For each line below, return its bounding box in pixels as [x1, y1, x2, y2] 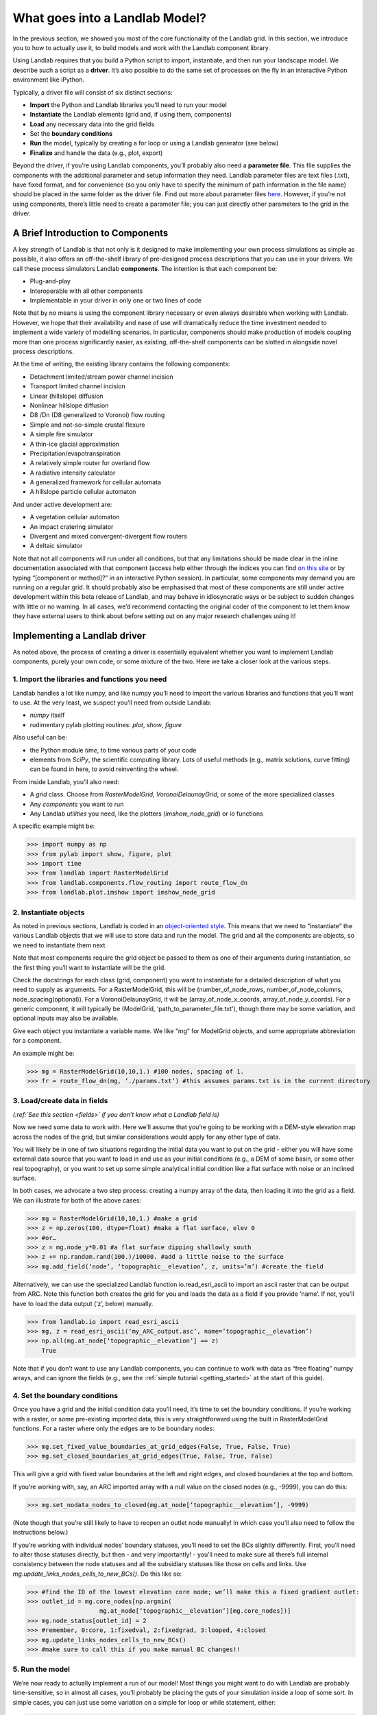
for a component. [12, 1037, 62, 1045]
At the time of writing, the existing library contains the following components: [12, 360, 230, 368]
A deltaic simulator [29, 542, 83, 550]
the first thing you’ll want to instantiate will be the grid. [12, 963, 166, 971]
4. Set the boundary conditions [12, 1391, 119, 1400]
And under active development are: [12, 500, 112, 508]
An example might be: [12, 1049, 75, 1057]
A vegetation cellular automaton [29, 513, 120, 521]
